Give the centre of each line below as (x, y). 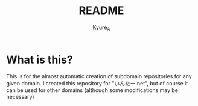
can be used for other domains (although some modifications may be (92, 90)
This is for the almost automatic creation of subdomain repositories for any (99, 76)
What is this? (40, 60)
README (101, 11)
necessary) (20, 97)
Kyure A (101, 28)
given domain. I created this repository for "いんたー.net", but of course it (97, 84)
